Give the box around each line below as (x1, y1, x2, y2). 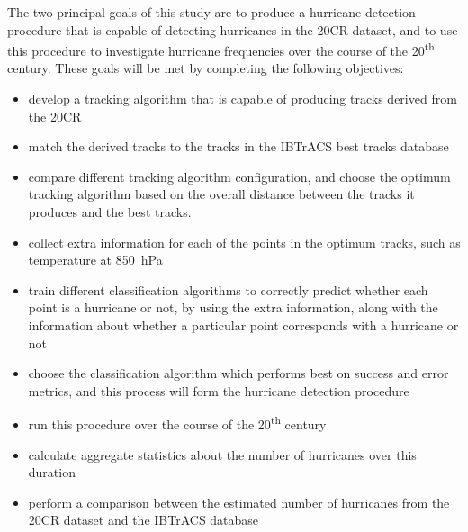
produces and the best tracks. (28, 203, 192, 221)
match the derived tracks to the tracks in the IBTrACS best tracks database (28, 137, 449, 156)
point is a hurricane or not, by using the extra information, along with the (28, 298, 438, 317)
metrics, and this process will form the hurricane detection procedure (28, 381, 409, 400)
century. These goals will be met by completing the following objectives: (7, 59, 404, 77)
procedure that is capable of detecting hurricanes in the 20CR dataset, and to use (7, 20, 458, 39)
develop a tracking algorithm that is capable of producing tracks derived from (28, 89, 457, 108)
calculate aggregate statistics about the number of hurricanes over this (28, 445, 417, 464)
